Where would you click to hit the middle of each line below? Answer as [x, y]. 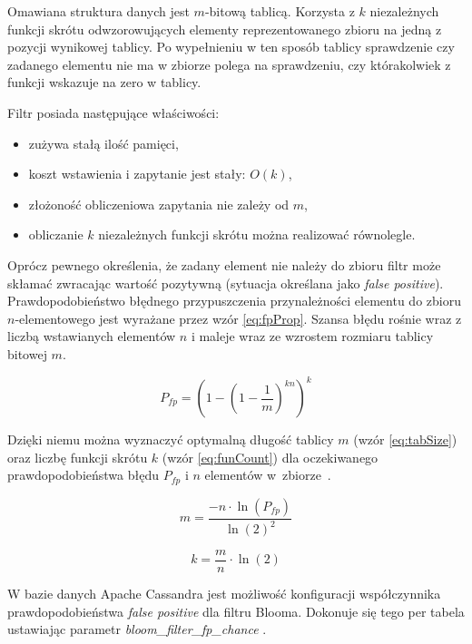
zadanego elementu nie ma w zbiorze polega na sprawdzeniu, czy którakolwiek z [229, 64]
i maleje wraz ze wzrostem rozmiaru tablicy [312, 336]
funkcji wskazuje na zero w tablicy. [104, 82]
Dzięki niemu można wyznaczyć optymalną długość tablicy [171, 439]
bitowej [27, 353]
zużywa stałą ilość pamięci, [103, 143]
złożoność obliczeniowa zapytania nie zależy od [159, 204]
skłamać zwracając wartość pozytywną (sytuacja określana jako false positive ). [226, 283]
